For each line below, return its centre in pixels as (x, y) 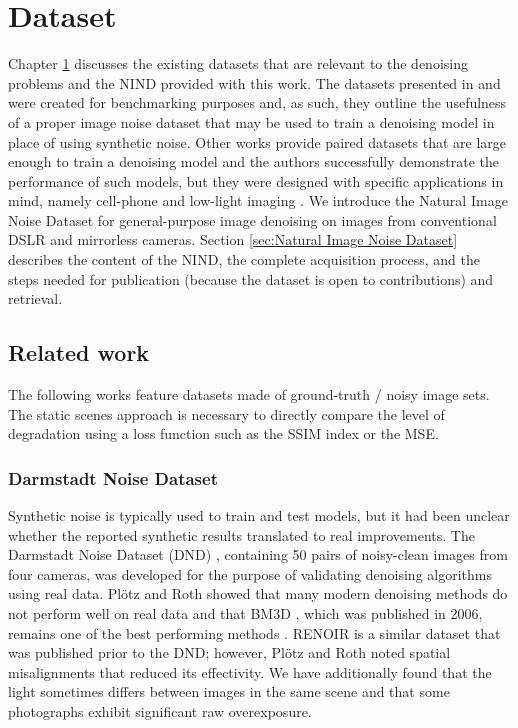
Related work (79, 352)
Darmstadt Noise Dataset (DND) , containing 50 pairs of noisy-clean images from (258, 554)
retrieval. (35, 298)
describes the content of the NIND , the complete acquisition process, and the (244, 259)
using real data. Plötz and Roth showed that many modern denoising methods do (258, 593)
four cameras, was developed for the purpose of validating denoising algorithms (250, 573)
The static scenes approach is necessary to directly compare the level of (226, 413)
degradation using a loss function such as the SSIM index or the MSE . (223, 433)
